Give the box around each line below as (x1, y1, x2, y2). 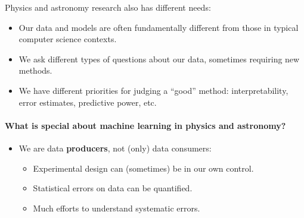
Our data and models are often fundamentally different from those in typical (18, 21, 299, 33)
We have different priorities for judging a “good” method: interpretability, (18, 84, 289, 96)
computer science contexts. (18, 33, 117, 45)
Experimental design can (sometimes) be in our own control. (33, 162, 254, 174)
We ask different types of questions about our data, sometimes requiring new (18, 52, 300, 65)
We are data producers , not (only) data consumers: (18, 141, 212, 154)
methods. (18, 64, 52, 77)
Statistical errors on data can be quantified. (33, 182, 193, 194)
